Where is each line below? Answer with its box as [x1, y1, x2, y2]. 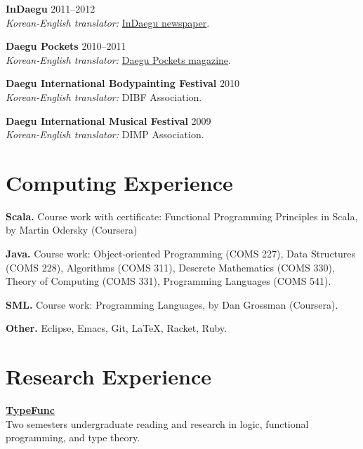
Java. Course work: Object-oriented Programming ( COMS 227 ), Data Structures [6, 246, 356, 261]
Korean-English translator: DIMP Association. [6, 127, 204, 142]
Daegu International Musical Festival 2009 [6, 113, 211, 128]
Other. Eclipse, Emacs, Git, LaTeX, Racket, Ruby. [6, 321, 227, 335]
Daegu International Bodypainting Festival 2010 [6, 76, 239, 91]
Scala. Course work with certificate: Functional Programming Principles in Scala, [6, 208, 358, 223]
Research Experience [6, 362, 211, 391]
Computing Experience [6, 168, 233, 196]
